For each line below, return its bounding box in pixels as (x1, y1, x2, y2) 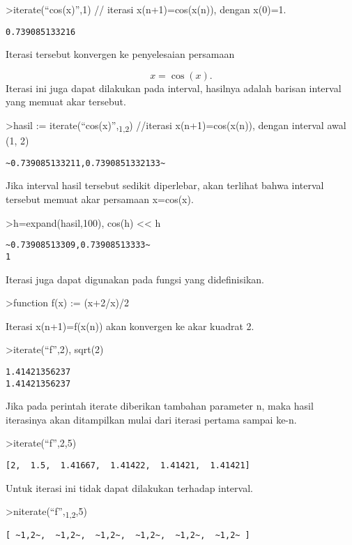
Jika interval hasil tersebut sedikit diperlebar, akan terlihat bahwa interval (6, 178, 324, 193)
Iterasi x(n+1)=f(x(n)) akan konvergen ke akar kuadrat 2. (6, 318, 254, 333)
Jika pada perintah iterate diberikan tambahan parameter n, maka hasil (6, 398, 314, 413)
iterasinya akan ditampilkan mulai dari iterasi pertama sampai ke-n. (6, 412, 297, 426)
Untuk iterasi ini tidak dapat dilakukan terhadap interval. (6, 480, 253, 495)
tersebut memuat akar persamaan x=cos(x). (6, 192, 194, 206)
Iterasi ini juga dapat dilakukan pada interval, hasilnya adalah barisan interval (6, 80, 342, 95)
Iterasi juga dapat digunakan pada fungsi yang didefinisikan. (6, 271, 264, 286)
